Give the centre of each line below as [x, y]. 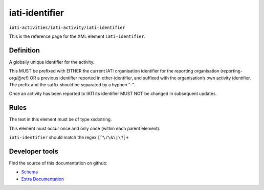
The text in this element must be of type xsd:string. [60, 119]
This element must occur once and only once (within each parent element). [85, 128]
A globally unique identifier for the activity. [52, 62]
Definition [24, 50]
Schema [30, 172]
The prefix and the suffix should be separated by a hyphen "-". [72, 85]
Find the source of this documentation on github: [58, 163]
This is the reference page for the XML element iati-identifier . [77, 36]
